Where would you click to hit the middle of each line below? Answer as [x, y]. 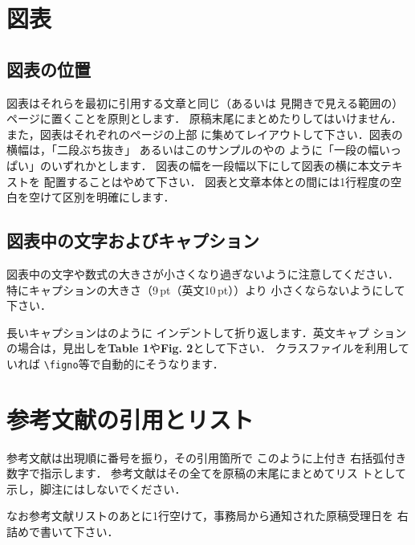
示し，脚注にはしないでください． [96, 488]
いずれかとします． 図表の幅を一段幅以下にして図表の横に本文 [216, 165]
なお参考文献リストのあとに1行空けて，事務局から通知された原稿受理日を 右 [207, 516]
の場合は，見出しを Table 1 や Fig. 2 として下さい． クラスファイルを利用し [202, 348]
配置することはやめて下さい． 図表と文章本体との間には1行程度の [217, 181]
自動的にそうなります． [162, 363]
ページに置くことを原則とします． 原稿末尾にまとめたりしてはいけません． [204, 118]
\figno [61, 365]
